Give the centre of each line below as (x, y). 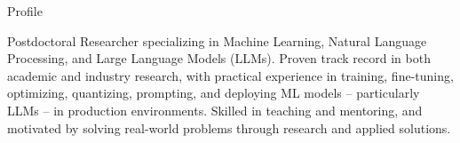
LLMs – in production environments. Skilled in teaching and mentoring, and (215, 110)
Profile (25, 11)
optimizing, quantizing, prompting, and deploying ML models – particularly (214, 93)
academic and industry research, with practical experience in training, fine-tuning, (230, 75)
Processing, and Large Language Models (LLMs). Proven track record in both (219, 58)
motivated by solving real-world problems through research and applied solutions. (229, 127)
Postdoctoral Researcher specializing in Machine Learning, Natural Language (217, 40)
